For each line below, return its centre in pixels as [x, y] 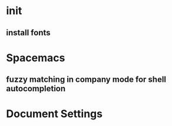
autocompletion [36, 89]
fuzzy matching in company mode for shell [86, 80]
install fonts [29, 33]
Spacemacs [36, 58]
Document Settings [54, 114]
